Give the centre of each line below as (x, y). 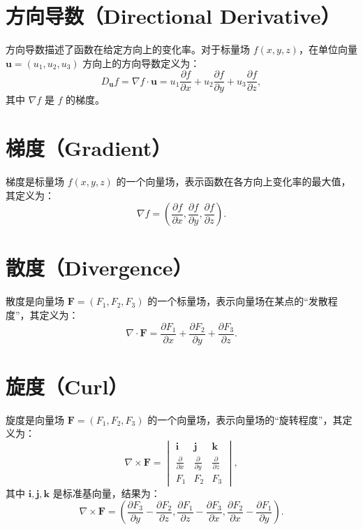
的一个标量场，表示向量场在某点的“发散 (238, 301)
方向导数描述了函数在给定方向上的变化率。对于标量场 (128, 49)
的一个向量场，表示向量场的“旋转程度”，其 (245, 419)
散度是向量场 (35, 301)
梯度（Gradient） (89, 148)
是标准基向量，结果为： (106, 493)
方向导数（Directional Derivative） (173, 16)
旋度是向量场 (35, 419)
